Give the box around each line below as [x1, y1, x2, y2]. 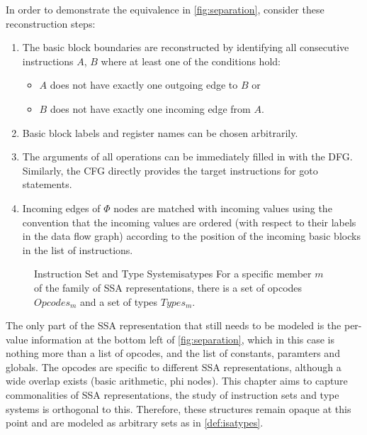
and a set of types [80, 294, 158, 309]
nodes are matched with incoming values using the [113, 200, 332, 215]
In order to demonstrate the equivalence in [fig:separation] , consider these [6, 2, 324, 16]
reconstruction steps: [6, 16, 96, 31]
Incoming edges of [22, 200, 101, 215]
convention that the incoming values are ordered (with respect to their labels [22, 214, 356, 229]
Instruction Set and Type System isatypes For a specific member [34, 266, 312, 281]
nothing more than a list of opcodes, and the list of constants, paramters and [6, 346, 340, 360]
